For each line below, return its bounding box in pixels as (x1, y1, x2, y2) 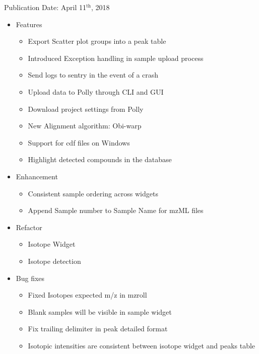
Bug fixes (16, 272, 45, 283)
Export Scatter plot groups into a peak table (28, 36, 166, 46)
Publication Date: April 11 (4, 2, 87, 12)
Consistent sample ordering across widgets (28, 188, 158, 198)
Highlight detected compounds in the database (28, 154, 172, 165)
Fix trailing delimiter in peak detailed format (28, 323, 168, 334)
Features (16, 19, 42, 29)
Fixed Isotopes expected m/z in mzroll (28, 290, 147, 300)
